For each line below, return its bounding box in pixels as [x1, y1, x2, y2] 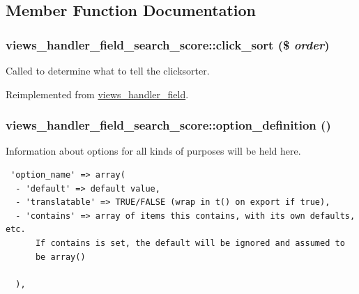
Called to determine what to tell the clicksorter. [6, 63, 210, 77]
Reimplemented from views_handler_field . [6, 86, 189, 101]
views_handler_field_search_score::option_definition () [6, 116, 331, 134]
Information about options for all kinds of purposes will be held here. [6, 144, 301, 158]
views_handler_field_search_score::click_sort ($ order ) [6, 36, 330, 53]
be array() [35, 252, 86, 262]
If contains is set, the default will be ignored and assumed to [35, 238, 345, 248]
